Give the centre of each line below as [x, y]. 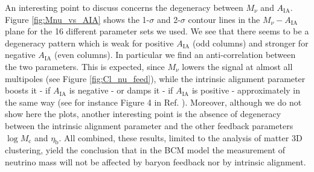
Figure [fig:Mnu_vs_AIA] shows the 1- [77, 19]
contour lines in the [224, 19]
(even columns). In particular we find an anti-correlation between [175, 55]
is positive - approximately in [246, 90]
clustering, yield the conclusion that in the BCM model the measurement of [145, 150]
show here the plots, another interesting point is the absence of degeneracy [143, 114]
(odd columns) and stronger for [251, 43]
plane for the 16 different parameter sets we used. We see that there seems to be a [157, 31]
